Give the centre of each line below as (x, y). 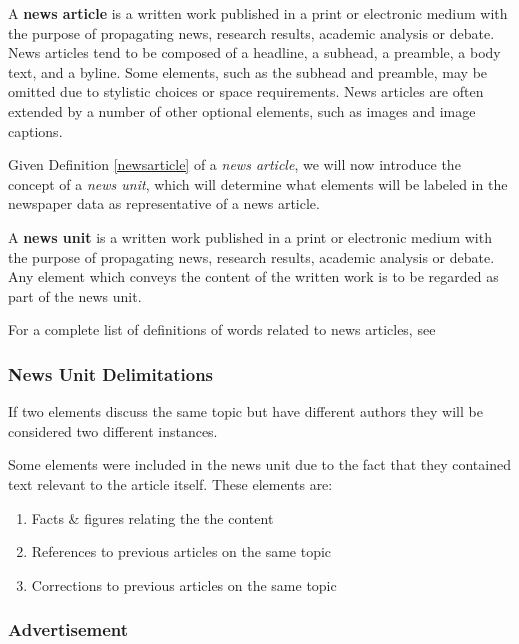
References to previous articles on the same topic (181, 551)
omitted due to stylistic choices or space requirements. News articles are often (246, 91)
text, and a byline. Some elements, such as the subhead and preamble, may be (248, 71)
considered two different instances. (113, 430)
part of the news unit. (75, 295)
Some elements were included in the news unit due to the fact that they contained (259, 464)
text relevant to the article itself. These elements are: (170, 483)
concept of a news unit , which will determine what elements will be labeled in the (258, 183)
